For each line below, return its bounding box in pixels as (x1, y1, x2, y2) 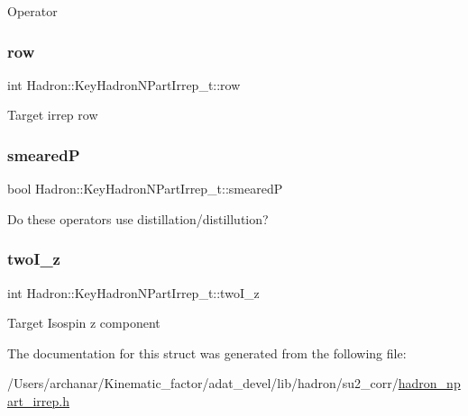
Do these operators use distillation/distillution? (7, 209, 269, 228)
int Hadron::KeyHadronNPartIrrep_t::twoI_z (7, 283, 260, 302)
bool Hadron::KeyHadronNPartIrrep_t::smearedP (7, 179, 283, 198)
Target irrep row (7, 105, 98, 124)
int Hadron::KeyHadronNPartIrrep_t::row (7, 75, 241, 94)
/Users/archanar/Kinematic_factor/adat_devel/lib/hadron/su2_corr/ (7, 374, 399, 393)
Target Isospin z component (7, 313, 161, 332)
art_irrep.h (7, 392, 69, 410)
